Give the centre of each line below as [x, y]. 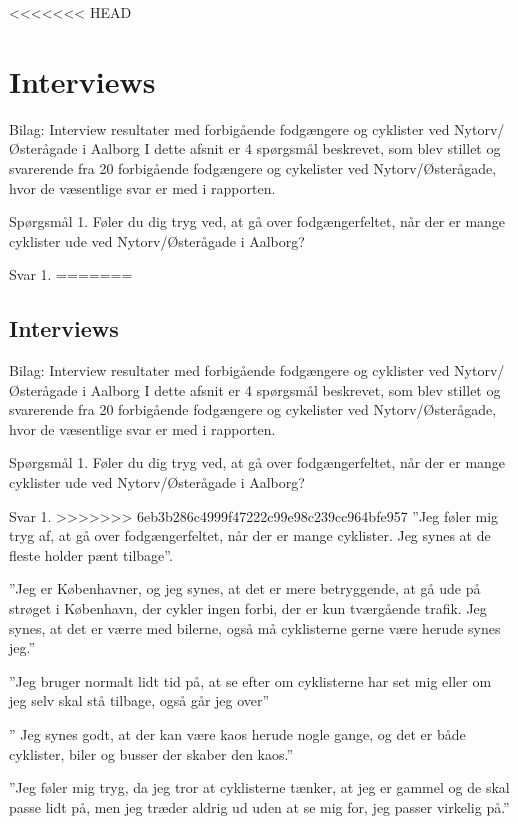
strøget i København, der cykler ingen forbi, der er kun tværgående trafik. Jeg [248, 608]
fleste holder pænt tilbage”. [91, 554]
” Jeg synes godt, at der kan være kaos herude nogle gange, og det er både [237, 733]
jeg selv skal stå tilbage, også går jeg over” [139, 700]
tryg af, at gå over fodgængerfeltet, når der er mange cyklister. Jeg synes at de [250, 535]
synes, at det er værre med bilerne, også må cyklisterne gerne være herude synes [255, 627]
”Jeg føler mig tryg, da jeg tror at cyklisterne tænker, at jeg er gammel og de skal [259, 787]
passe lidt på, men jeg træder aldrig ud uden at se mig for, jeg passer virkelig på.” [259, 806]
